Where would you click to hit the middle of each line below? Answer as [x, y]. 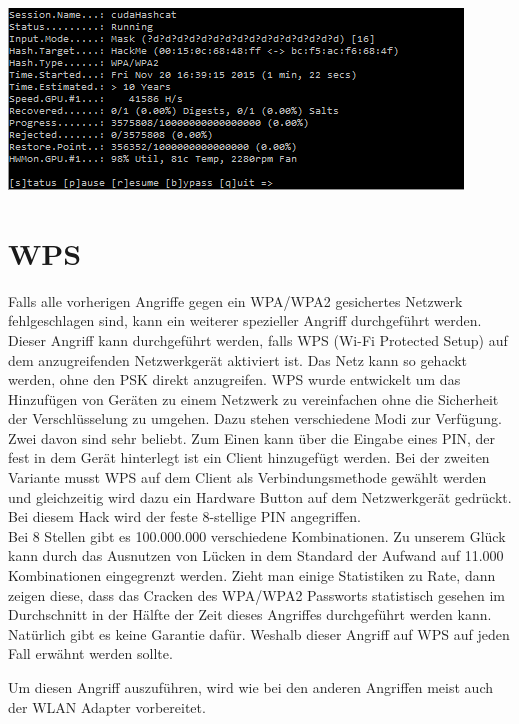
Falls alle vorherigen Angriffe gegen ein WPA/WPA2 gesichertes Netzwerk [235, 300]
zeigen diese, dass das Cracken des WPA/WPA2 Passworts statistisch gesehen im [256, 594]
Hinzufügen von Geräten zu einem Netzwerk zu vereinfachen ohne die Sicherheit [253, 398]
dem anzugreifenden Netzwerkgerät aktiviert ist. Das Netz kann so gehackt [238, 359]
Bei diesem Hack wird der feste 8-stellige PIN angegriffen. [185, 516]
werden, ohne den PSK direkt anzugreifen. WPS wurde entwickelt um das [234, 379]
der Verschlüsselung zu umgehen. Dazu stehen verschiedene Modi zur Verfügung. [255, 418]
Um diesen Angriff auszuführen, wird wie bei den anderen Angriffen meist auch [250, 687]
